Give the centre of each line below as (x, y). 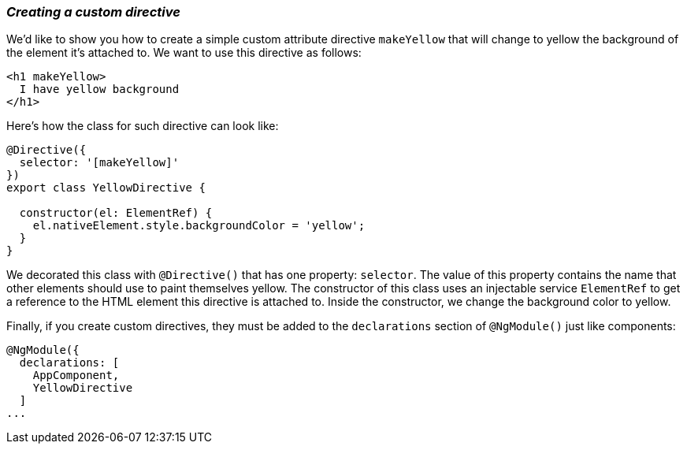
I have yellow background (99, 89)
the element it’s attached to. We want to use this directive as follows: (184, 53)
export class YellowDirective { (106, 188)
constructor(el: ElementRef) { (116, 213)
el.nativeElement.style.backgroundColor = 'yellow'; (199, 226)
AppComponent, (76, 376)
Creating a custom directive (93, 12)
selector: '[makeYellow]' (99, 163)
